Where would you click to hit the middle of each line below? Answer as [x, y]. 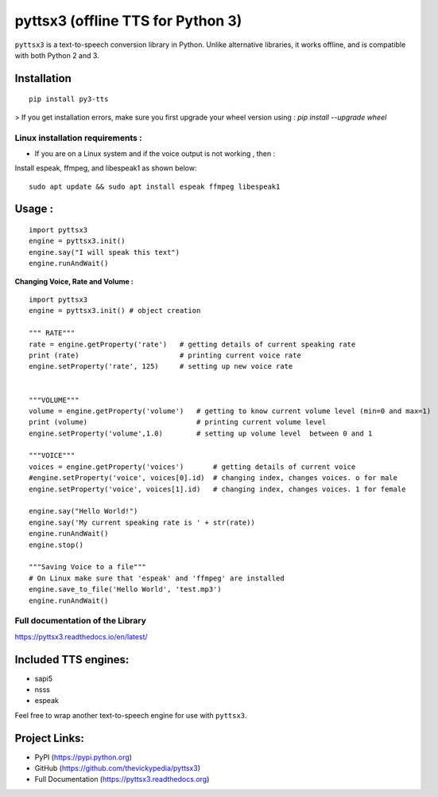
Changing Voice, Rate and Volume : [74, 281]
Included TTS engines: [72, 660]
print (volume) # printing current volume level [178, 422]
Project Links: [50, 738]
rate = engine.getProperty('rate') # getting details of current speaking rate [192, 344]
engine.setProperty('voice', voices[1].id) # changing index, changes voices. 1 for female [217, 489]
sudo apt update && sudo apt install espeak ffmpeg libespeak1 [155, 186]
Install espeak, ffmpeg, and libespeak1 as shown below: [106, 168]
